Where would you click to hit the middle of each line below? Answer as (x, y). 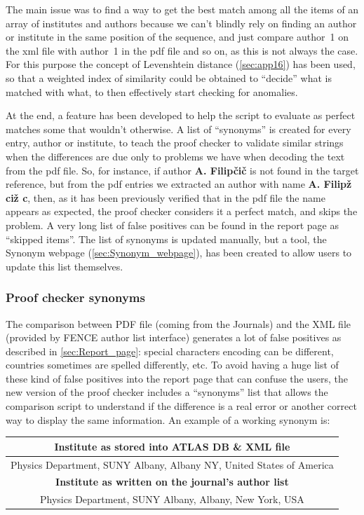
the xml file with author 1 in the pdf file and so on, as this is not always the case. (182, 50)
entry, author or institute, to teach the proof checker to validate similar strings (175, 143)
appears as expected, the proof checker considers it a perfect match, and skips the (182, 211)
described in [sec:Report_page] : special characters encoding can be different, (170, 351)
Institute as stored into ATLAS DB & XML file (172, 446)
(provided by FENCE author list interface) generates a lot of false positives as (174, 337)
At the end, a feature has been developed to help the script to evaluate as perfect (181, 115)
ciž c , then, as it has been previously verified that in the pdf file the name (166, 197)
